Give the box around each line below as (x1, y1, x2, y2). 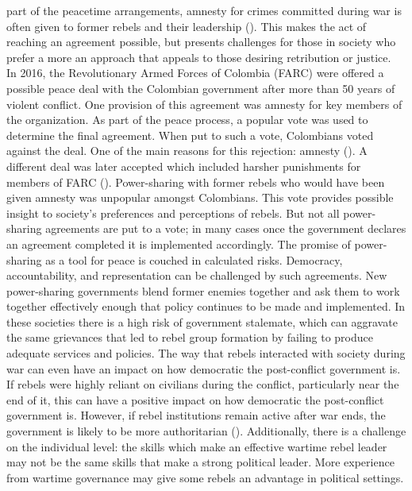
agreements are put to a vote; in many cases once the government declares (45, 220, 406, 237)
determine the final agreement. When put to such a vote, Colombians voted (6, 126, 374, 143)
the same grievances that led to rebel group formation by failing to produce (6, 329, 373, 346)
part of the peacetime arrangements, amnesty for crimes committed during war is (6, 2, 402, 18)
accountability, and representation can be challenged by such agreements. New (6, 267, 387, 284)
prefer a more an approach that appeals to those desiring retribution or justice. (6, 48, 391, 65)
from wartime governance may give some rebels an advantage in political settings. (6, 469, 404, 485)
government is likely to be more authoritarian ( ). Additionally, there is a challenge (6, 423, 406, 439)
